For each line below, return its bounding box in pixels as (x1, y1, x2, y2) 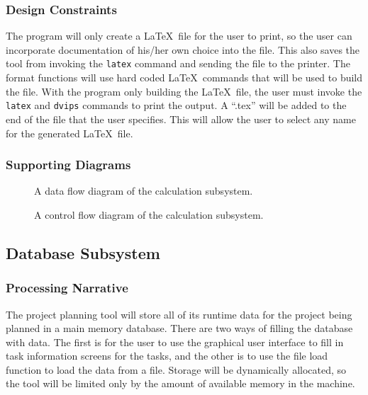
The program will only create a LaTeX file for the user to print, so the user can (6, 28, 352, 43)
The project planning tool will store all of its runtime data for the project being (6, 307, 352, 321)
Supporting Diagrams (6, 156, 131, 173)
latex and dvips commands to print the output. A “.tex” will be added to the (6, 98, 347, 113)
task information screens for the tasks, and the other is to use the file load (6, 348, 328, 363)
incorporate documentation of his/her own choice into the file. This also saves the (6, 42, 360, 57)
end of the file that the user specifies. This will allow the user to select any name (6, 111, 356, 126)
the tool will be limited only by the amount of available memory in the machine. (6, 376, 355, 391)
